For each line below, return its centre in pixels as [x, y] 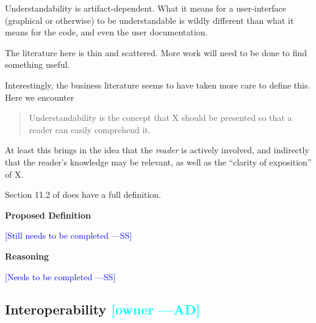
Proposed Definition [48, 215]
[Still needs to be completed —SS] [69, 235]
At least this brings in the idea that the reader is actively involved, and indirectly [157, 150]
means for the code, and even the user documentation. [106, 32]
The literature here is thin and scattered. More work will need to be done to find [156, 52]
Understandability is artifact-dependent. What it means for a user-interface [145, 8]
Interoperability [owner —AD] [102, 309]
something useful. [38, 64]
